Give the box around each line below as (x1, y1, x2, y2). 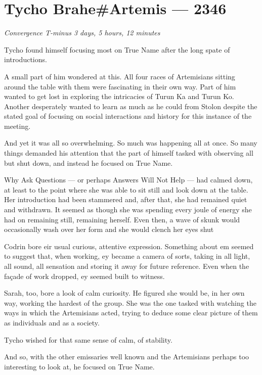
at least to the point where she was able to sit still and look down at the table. (4, 184, 248, 195)
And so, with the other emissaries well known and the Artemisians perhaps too (4, 351, 249, 362)
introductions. (4, 54, 47, 65)
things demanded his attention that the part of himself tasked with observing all (4, 148, 253, 158)
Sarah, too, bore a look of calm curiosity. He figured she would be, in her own (4, 288, 245, 298)
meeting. (4, 120, 31, 131)
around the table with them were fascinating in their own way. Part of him (4, 81, 236, 91)
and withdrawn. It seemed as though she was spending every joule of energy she (4, 204, 252, 215)
